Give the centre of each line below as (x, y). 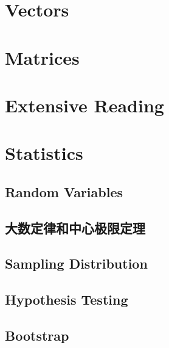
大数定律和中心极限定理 (75, 227)
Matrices (42, 57)
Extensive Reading (84, 105)
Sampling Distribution (76, 263)
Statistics (44, 153)
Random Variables (64, 191)
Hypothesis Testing (67, 299)
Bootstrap (37, 335)
